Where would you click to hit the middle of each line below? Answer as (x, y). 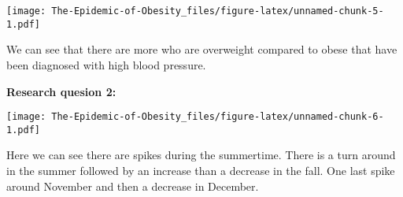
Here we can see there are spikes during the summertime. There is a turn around (201, 155)
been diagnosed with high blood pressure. (106, 64)
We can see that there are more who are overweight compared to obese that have (202, 49)
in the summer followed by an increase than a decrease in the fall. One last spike (201, 170)
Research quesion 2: (61, 91)
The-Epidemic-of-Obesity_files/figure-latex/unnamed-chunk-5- (218, 11)
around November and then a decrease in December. (133, 186)
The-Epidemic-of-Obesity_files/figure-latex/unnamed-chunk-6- (218, 117)
